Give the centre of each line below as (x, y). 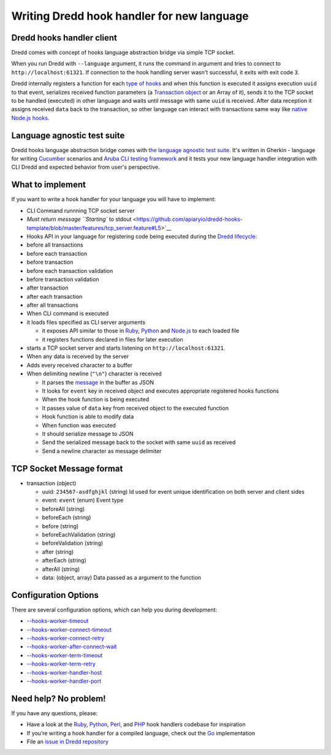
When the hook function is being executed (96, 399)
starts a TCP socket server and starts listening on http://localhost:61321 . (126, 348)
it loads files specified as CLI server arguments (86, 322)
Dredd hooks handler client (64, 38)
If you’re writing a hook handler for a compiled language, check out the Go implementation (141, 733)
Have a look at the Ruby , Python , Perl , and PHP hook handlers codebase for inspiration (136, 724)
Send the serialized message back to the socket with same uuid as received (139, 442)
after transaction (48, 288)
